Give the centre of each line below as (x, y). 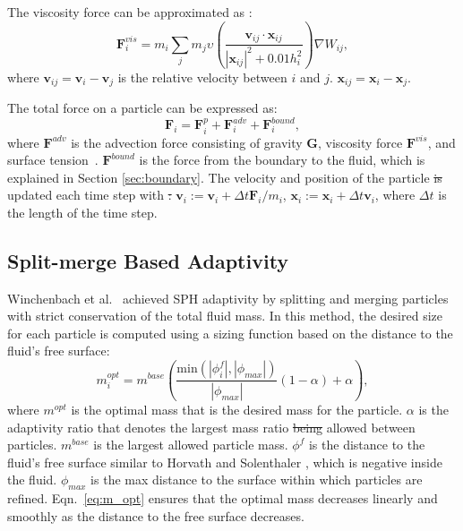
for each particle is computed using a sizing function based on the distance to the (230, 333)
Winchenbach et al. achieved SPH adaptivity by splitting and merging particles (228, 298)
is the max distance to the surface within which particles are (257, 480)
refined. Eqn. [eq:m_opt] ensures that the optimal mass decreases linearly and (223, 498)
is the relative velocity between (202, 77)
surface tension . (53, 160)
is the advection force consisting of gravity (187, 142)
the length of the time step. (82, 212)
